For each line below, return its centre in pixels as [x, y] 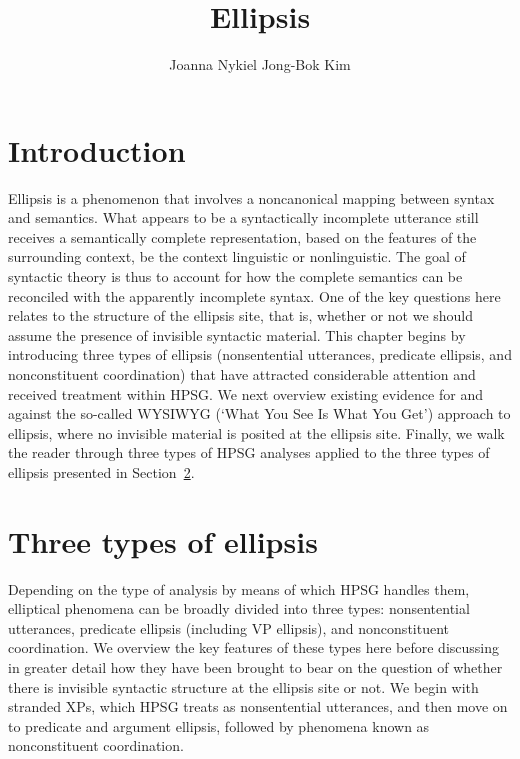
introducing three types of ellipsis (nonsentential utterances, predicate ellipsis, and [260, 354]
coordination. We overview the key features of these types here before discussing [254, 647]
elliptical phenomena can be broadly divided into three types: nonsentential [239, 608]
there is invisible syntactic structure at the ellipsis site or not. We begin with [243, 686]
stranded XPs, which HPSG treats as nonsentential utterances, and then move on [258, 706]
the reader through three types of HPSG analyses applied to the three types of [249, 452]
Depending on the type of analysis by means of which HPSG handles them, [239, 588]
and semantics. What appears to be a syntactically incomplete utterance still [243, 217]
